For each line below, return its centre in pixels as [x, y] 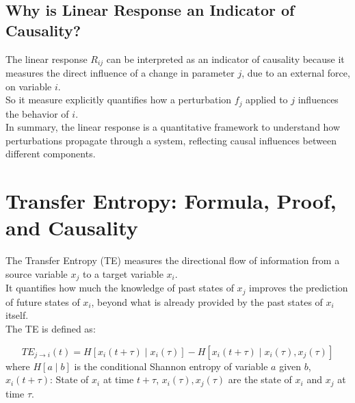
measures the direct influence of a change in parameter [120, 73]
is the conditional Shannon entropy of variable [171, 366]
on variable [29, 86]
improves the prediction [299, 288]
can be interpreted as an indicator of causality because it [225, 58]
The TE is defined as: [51, 329]
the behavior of [37, 113]
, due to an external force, [296, 73]
